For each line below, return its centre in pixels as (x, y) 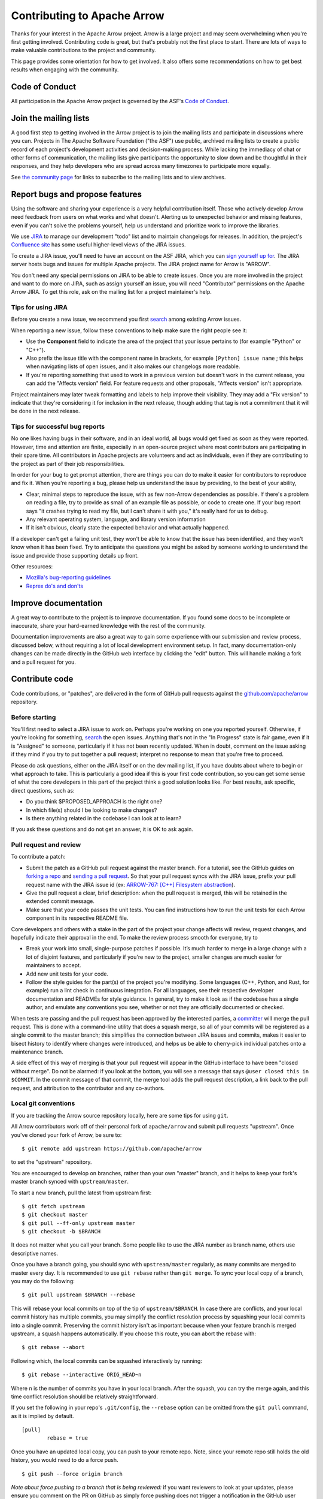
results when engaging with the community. (65, 70)
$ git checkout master (55, 1215)
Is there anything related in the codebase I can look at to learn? (104, 818)
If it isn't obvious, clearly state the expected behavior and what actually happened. (128, 528)
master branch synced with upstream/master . (70, 1182)
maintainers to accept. (54, 965)
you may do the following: (43, 1281)
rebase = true (68, 1438)
